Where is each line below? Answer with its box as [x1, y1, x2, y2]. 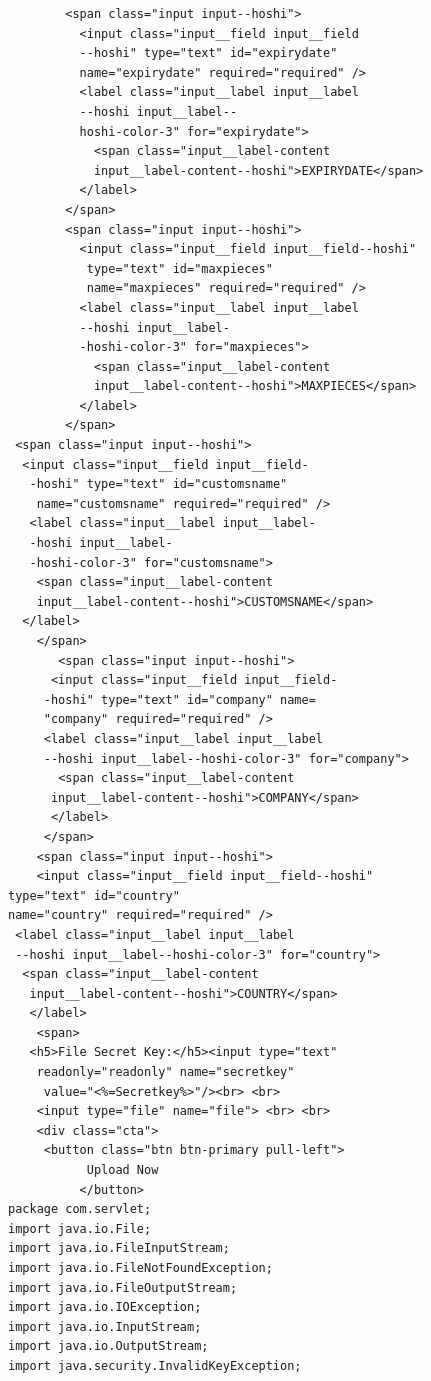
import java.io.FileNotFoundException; [8, 1261, 273, 1275]
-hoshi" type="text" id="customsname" [29, 477, 288, 492]
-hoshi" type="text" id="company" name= [43, 692, 316, 707]
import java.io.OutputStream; [8, 1339, 209, 1354]
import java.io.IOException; [8, 1300, 202, 1315]
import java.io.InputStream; [8, 1319, 202, 1334]
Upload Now [86, 1163, 159, 1178]
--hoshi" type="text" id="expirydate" [79, 46, 338, 61]
